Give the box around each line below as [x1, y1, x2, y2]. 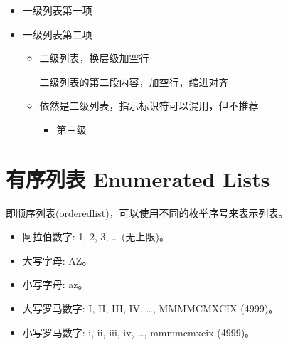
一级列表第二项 [22, 26, 92, 41]
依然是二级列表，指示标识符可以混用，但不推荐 [39, 98, 259, 113]
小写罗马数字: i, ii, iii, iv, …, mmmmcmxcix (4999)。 [22, 324, 255, 339]
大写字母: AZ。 [22, 253, 92, 267]
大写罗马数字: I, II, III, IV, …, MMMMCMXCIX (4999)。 [22, 301, 279, 316]
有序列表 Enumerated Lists [6, 164, 270, 193]
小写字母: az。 [22, 277, 88, 292]
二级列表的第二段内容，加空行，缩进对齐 [39, 74, 229, 89]
